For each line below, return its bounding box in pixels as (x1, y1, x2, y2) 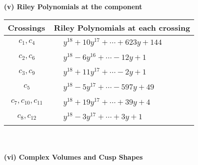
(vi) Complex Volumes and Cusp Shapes (4, 151, 143, 162)
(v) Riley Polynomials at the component (4, 1, 142, 11)
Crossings (8, 21, 45, 33)
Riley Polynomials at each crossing (54, 21, 190, 33)
